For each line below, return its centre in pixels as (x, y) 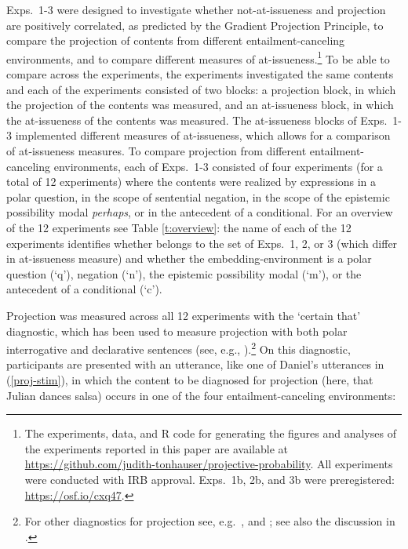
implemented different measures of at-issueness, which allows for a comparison (203, 135)
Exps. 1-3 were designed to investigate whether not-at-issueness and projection (196, 9)
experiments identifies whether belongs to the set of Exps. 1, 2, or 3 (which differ (202, 243)
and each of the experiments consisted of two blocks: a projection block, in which (201, 89)
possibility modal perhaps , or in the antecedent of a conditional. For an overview (200, 212)
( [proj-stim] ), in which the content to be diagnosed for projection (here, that (190, 379)
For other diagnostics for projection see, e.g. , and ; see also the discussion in (210, 521)
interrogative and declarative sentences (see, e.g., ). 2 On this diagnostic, (178, 348)
